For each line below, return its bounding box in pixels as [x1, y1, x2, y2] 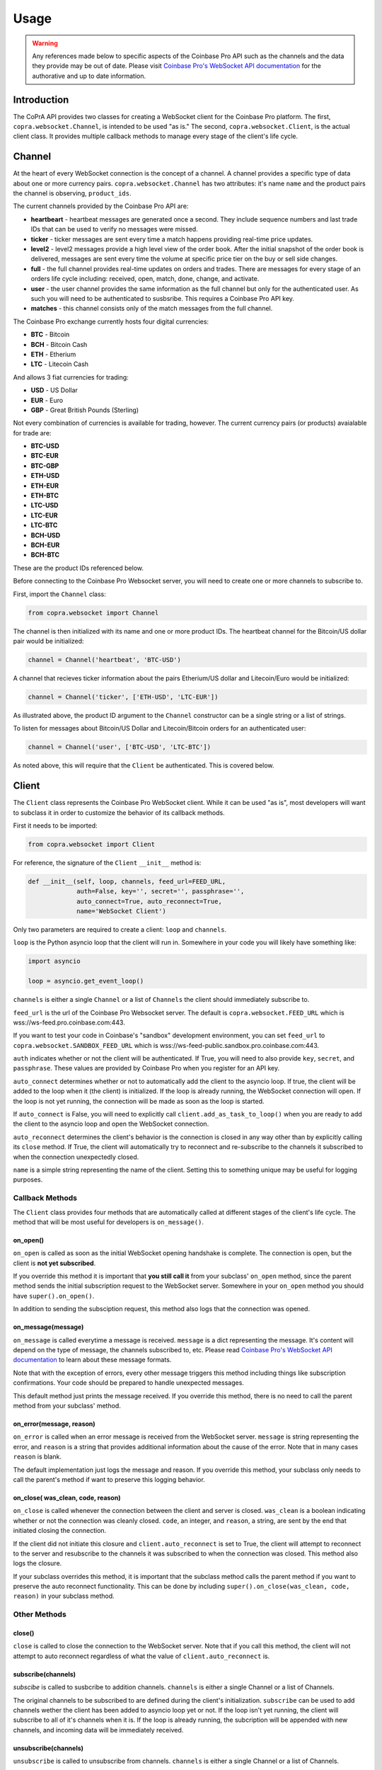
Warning [32, 39, 58, 47]
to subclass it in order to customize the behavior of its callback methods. [13, 808, 226, 817]
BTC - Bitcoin [30, 330, 70, 339]
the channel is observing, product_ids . [13, 189, 132, 198]
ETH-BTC [30, 491, 59, 500]
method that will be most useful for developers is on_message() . [13, 1218, 204, 1226]
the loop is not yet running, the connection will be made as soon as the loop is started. [13, 1097, 265, 1105]
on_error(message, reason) [13, 1420, 95, 1428]
